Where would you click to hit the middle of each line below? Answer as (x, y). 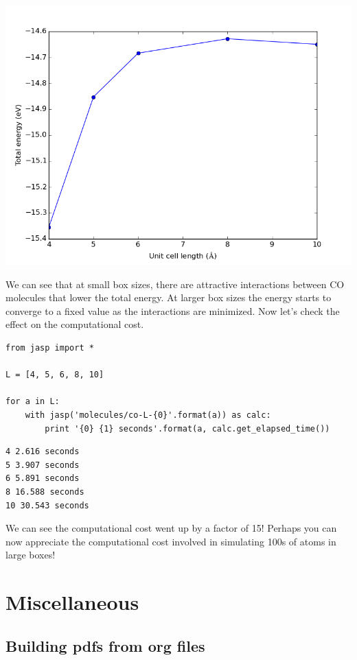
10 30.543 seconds (47, 505)
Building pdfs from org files (105, 645)
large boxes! (31, 555)
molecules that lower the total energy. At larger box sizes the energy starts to (169, 297)
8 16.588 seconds (45, 492)
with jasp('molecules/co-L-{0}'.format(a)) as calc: (148, 415)
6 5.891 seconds (43, 479)
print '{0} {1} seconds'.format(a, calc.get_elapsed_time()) (187, 428)
